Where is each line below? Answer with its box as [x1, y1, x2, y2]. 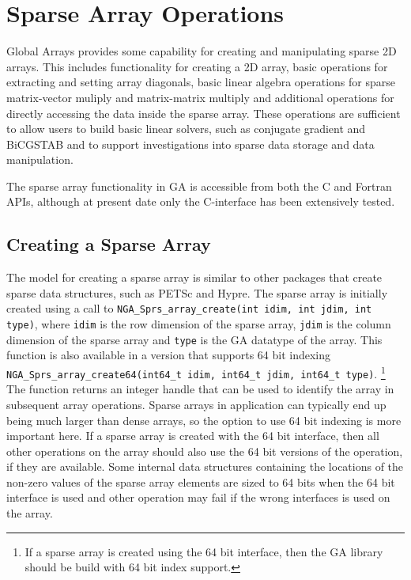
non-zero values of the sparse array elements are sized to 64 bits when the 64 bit [6, 473, 395, 490]
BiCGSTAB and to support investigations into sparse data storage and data [6, 135, 375, 152]
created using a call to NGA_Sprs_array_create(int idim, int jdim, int [6, 300, 372, 317]
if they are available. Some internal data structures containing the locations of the [6, 458, 404, 475]
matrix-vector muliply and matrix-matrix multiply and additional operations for [6, 89, 394, 105]
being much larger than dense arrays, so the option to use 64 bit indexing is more [6, 411, 402, 428]
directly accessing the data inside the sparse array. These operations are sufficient [6, 104, 401, 121]
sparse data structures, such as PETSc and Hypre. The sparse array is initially [6, 284, 388, 301]
